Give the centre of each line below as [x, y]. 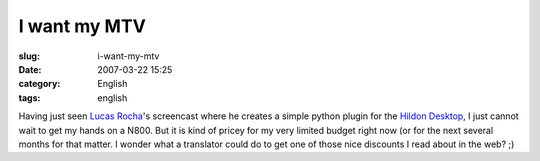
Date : [30, 69]
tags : [29, 97]
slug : [29, 56]
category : [39, 84]
